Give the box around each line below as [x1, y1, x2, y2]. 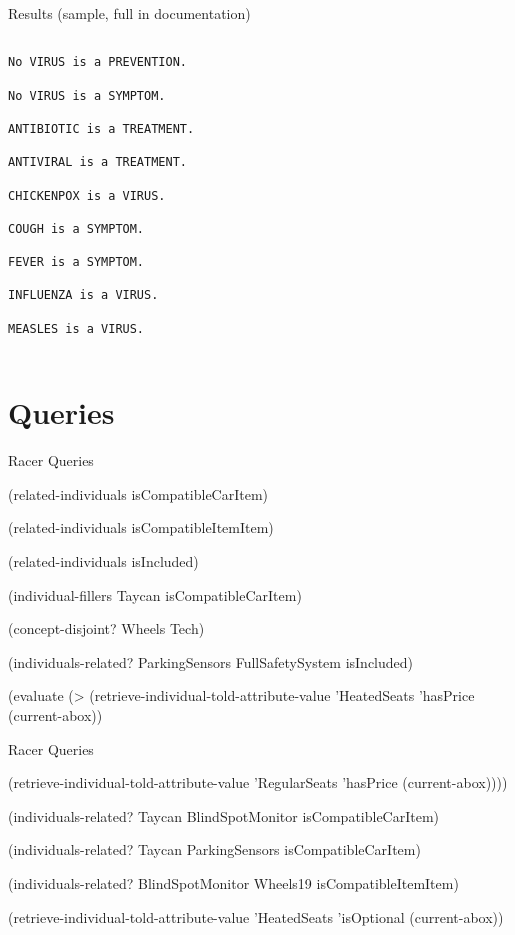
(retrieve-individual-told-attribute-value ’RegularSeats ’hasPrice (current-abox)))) [8, 772, 508, 793]
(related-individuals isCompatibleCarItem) [8, 483, 269, 504]
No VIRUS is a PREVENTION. [8, 55, 187, 70]
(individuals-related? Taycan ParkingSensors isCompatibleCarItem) [8, 839, 421, 860]
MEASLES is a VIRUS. [8, 321, 145, 336]
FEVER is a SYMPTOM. [8, 255, 145, 270]
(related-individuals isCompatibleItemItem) [8, 517, 274, 538]
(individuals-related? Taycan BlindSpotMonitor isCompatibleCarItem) [8, 805, 440, 826]
